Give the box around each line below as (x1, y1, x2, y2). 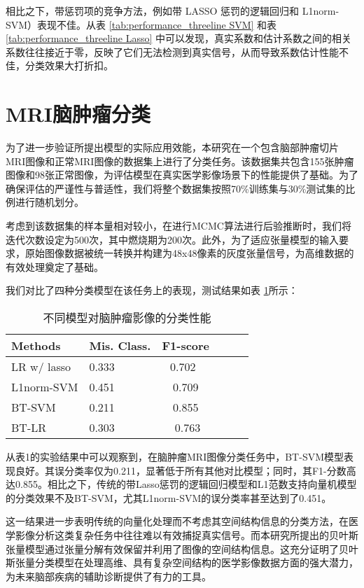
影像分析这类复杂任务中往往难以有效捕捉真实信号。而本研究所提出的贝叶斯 (15, 528, 358, 542)
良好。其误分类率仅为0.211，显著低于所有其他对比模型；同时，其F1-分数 (15, 463, 346, 477)
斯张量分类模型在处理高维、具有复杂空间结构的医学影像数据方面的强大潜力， (6, 555, 358, 570)
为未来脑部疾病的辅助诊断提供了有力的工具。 (6, 568, 211, 583)
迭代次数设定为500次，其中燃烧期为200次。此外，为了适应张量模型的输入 (6, 232, 339, 246)
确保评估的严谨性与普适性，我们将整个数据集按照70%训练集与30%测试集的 (6, 181, 346, 195)
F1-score (162, 337, 210, 354)
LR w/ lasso (11, 358, 71, 375)
